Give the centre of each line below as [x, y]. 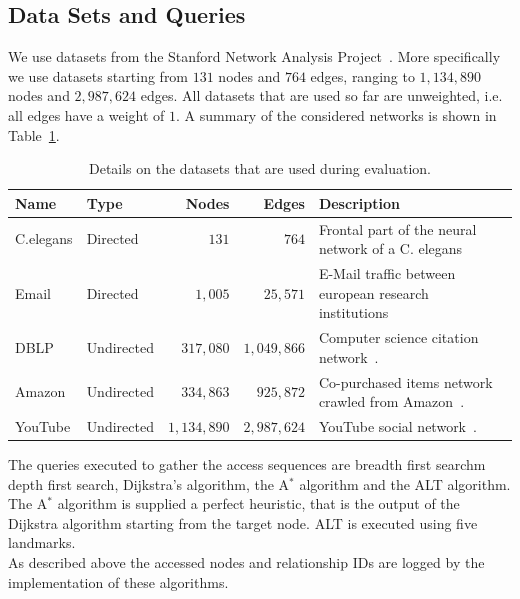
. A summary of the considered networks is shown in [336, 114]
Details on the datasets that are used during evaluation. [260, 168]
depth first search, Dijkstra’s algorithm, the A [149, 483]
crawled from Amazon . [391, 401]
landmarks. [42, 542]
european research [373, 292]
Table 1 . [34, 134]
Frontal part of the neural [397, 228]
